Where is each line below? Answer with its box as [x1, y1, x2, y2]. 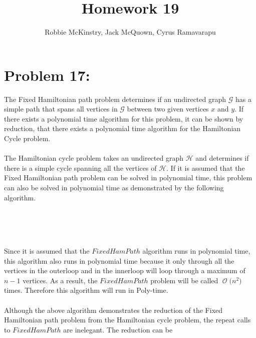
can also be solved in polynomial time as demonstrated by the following [4, 182, 224, 192]
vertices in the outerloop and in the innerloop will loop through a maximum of [4, 265, 245, 276]
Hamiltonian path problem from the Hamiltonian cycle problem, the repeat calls [4, 314, 251, 325]
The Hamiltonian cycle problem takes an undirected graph [4, 153, 183, 163]
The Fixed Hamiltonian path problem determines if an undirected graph [4, 93, 226, 104]
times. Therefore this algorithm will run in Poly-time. [4, 285, 168, 295]
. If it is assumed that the [166, 162, 245, 173]
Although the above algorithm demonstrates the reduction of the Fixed [4, 304, 223, 315]
